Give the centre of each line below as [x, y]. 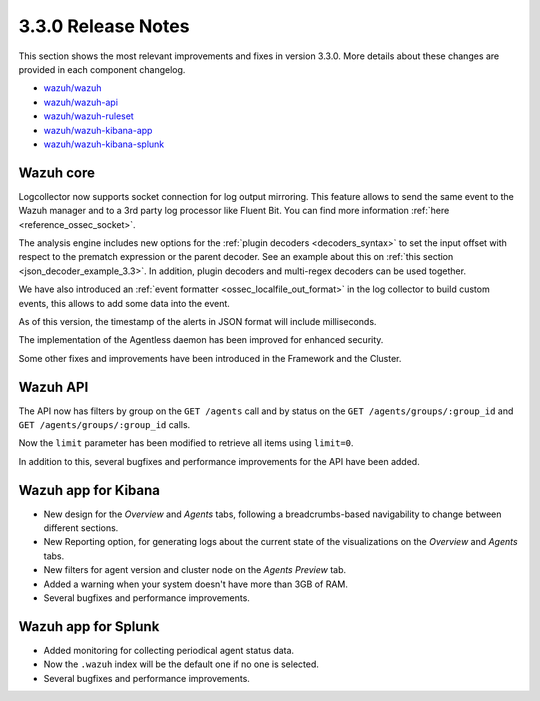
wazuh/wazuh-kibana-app [98, 130]
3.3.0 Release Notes [104, 26]
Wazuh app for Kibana [89, 490]
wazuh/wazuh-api [81, 102]
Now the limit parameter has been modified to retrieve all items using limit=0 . [186, 443]
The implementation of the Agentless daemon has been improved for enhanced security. [201, 340]
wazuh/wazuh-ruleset [88, 116]
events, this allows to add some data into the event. [124, 303]
